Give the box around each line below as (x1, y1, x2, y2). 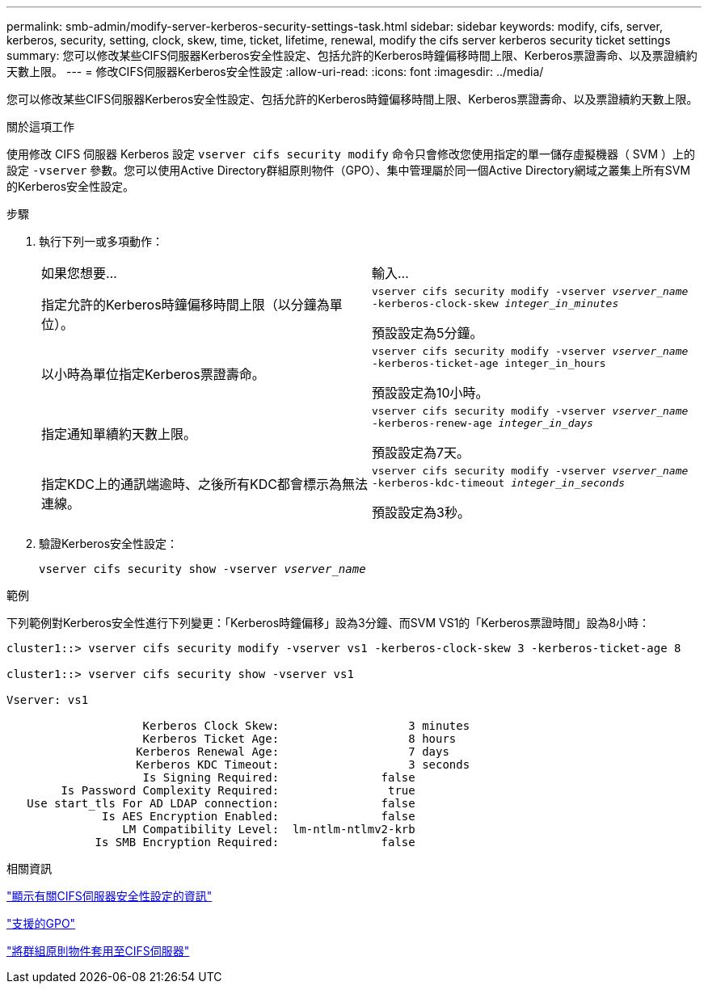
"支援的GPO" (6, 916, 76, 930)
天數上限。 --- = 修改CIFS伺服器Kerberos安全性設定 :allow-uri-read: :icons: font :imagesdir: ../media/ (6, 65, 544, 78)
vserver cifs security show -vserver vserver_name (39, 562, 366, 575)
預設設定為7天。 (372, 444, 470, 461)
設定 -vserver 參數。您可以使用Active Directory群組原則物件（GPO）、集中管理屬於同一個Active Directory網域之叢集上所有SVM (6, 163, 691, 177)
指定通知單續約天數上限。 (41, 426, 197, 442)
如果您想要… (41, 265, 117, 281)
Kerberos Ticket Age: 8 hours (142, 732, 457, 745)
